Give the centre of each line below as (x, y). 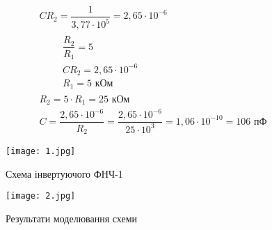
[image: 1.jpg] (41, 152)
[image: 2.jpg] (41, 196)
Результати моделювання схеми (72, 218)
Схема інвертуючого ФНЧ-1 (64, 173)
